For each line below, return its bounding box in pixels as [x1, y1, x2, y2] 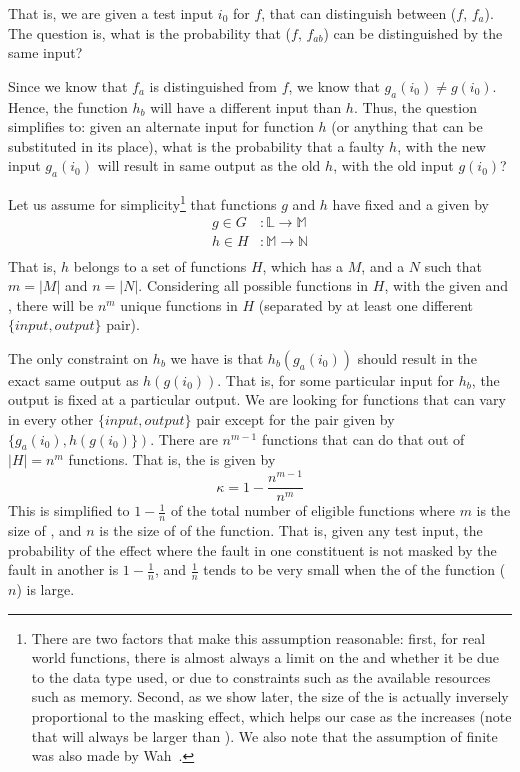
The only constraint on [8, 347, 149, 368]
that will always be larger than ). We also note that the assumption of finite [31, 725, 498, 746]
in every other [8, 409, 94, 430]
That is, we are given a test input [8, 3, 214, 23]
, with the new [397, 135, 486, 156]
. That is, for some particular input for [217, 369, 455, 390]
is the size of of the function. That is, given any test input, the [99, 520, 483, 541]
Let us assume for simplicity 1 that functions [8, 191, 277, 214]
